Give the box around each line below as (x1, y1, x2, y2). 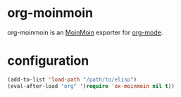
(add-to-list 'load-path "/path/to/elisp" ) (7, 76, 137, 83)
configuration (7, 53, 89, 69)
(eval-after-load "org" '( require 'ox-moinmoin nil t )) (7, 82, 175, 89)
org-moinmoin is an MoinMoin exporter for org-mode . (7, 28, 163, 37)
